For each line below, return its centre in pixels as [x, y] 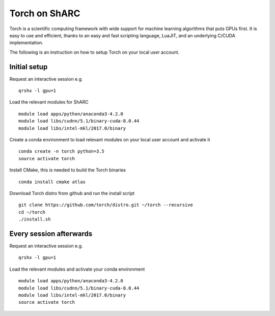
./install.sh [35, 219]
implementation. [26, 43]
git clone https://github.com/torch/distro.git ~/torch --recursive [106, 205]
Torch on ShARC [45, 13]
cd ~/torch [32, 212]
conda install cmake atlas [52, 182]
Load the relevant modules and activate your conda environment [77, 269]
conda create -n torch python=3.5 [61, 151]
